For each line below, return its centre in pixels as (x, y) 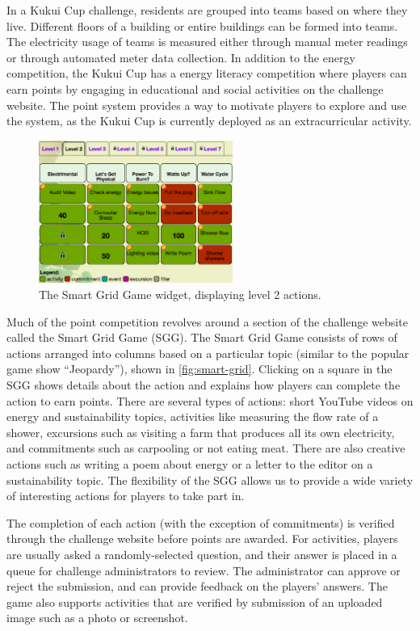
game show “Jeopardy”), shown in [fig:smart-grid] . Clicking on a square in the (199, 369)
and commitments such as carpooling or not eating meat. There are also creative (206, 448)
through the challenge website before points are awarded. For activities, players (202, 538)
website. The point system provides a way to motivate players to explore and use (207, 105)
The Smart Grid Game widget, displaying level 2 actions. (180, 294)
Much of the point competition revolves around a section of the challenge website (207, 321)
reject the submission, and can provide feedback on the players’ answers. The (197, 586)
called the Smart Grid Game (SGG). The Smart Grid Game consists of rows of (202, 337)
